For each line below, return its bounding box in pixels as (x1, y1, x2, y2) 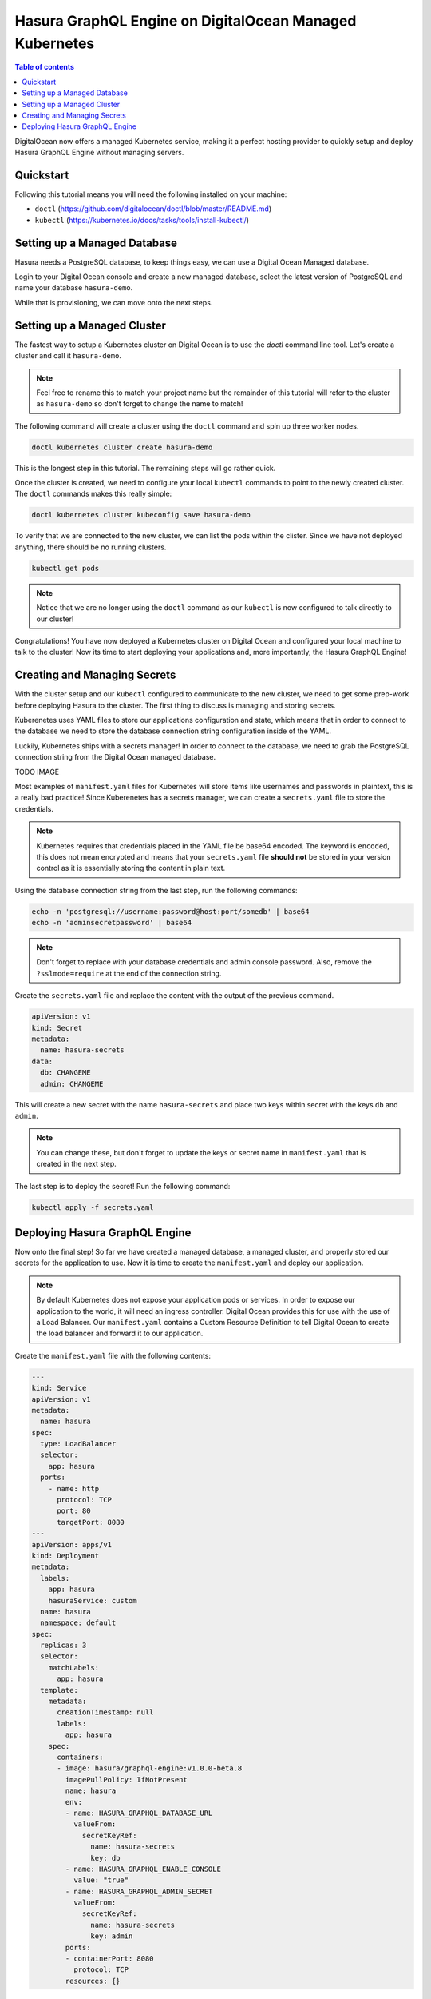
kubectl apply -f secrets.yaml (31, 1203, 155, 1211)
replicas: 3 (40, 1641, 87, 1650)
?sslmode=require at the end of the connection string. (36, 968, 222, 978)
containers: (57, 1753, 104, 1762)
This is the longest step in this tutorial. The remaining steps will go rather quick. (14, 463, 276, 473)
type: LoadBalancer (40, 1439, 117, 1449)
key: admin (90, 1932, 133, 1941)
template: (40, 1686, 79, 1694)
